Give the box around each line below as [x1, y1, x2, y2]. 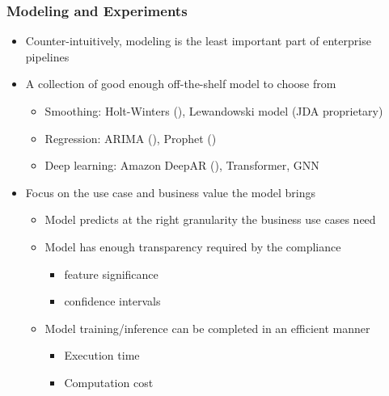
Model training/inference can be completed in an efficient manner [44, 319, 370, 336]
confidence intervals [64, 293, 161, 310]
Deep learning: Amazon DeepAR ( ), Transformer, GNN [44, 157, 319, 174]
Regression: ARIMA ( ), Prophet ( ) [44, 129, 217, 146]
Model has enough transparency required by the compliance [44, 238, 341, 255]
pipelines [25, 48, 70, 65]
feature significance [64, 265, 159, 282]
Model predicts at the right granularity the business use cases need [44, 211, 376, 228]
